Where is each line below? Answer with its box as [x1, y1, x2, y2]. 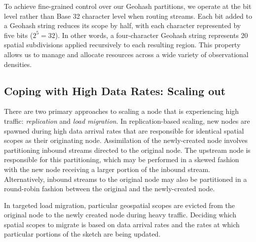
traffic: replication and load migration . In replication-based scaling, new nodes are [4, 115, 250, 126]
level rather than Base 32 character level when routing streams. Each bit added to [4, 10, 252, 21]
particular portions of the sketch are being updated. [4, 229, 161, 239]
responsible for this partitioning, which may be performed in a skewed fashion [4, 154, 239, 165]
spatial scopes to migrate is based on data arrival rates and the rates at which [4, 219, 240, 229]
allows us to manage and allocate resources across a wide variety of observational [4, 49, 249, 59]
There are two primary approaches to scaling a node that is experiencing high [4, 106, 239, 116]
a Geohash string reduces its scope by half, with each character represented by [4, 20, 241, 31]
